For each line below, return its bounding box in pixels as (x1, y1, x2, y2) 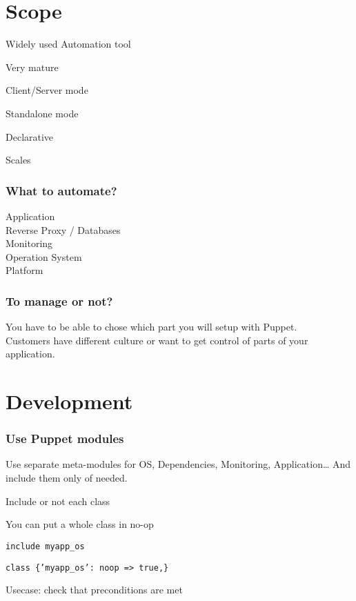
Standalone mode (6, 106, 79, 120)
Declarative (6, 129, 54, 144)
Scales (6, 152, 31, 167)
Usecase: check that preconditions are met (6, 582, 183, 597)
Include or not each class (6, 493, 110, 508)
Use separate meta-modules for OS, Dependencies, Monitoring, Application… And (6, 457, 351, 471)
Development (6, 387, 133, 415)
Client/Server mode (6, 83, 88, 97)
